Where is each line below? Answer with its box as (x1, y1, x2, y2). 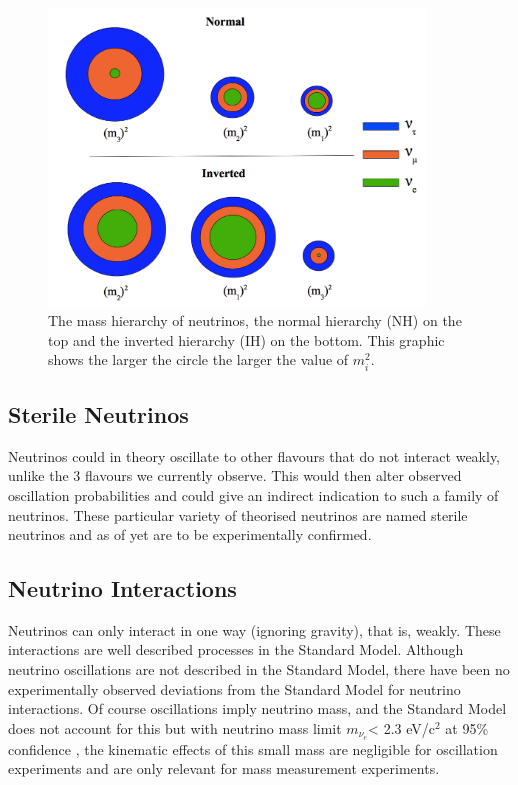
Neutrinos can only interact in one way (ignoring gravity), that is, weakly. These (8, 619, 501, 640)
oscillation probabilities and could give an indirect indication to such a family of (8, 484, 499, 505)
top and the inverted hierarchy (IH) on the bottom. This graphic (48, 329, 445, 350)
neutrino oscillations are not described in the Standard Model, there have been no (8, 659, 510, 680)
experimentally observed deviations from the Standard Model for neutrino (8, 678, 461, 699)
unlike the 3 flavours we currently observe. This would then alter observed (8, 465, 462, 486)
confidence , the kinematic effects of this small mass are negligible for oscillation (8, 738, 498, 759)
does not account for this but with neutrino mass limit (8, 717, 342, 738)
